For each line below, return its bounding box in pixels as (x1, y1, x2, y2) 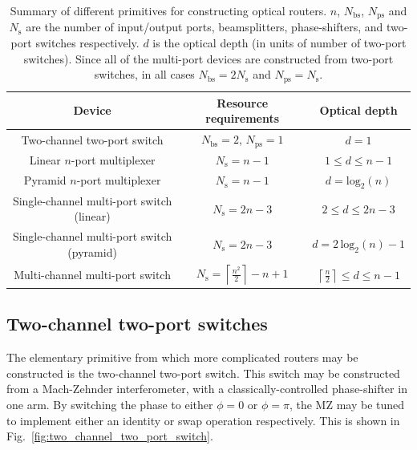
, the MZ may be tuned (289, 396, 405, 413)
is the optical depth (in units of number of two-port (152, 34, 407, 51)
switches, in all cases (94, 66, 195, 83)
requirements (205, 110, 280, 127)
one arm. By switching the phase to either (6, 396, 213, 413)
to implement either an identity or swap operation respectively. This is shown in (6, 411, 400, 428)
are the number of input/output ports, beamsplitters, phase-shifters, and (26, 18, 383, 35)
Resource (217, 94, 269, 111)
